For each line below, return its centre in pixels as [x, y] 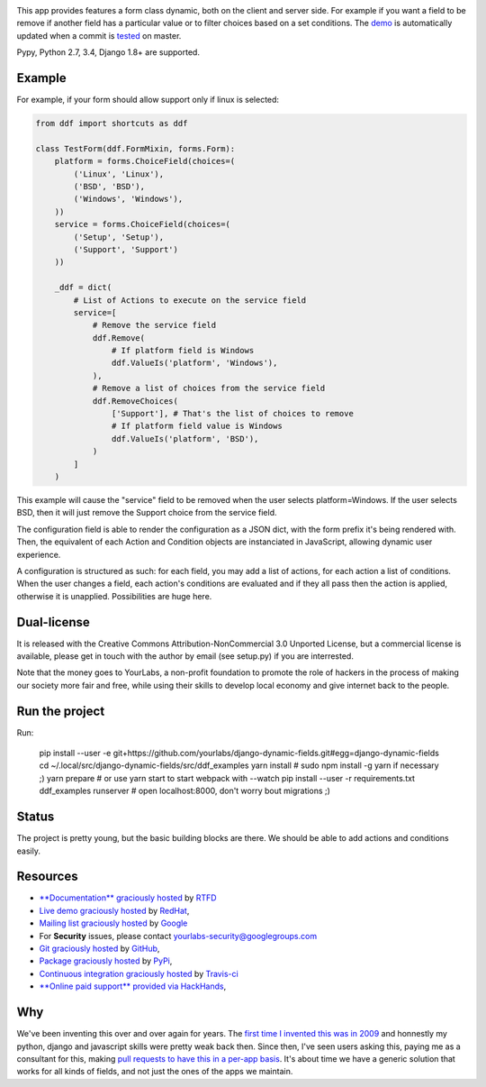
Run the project [61, 711]
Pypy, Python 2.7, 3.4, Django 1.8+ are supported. [108, 52]
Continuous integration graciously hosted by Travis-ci [139, 973]
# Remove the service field [154, 325]
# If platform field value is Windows [197, 426]
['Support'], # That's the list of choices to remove [233, 414]
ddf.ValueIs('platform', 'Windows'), [194, 363]
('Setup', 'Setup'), [119, 237]
